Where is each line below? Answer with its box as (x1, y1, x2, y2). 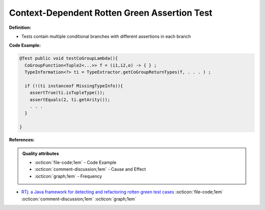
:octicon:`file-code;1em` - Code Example (34, 159, 117, 165)
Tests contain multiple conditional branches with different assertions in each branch (21, 33, 191, 39)
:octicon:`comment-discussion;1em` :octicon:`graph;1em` (21, 196, 137, 202)
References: (9, 137, 35, 143)
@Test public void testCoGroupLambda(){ (19, 55, 118, 61)
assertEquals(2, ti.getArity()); (29, 97, 110, 103)
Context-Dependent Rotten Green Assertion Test (9, 7, 213, 18)
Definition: (9, 25, 31, 30)
